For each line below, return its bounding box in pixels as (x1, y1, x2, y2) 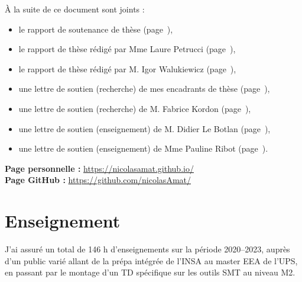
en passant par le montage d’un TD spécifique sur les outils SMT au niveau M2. (5, 266, 295, 278)
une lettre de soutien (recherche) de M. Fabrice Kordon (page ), (18, 102, 251, 114)
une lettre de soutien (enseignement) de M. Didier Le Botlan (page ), (18, 122, 271, 134)
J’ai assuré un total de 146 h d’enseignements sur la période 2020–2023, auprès (5, 243, 290, 255)
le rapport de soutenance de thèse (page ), (18, 23, 173, 35)
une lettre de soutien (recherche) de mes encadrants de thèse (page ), (18, 82, 270, 95)
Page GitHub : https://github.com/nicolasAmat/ (5, 174, 191, 186)
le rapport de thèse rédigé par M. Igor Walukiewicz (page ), (18, 62, 236, 75)
